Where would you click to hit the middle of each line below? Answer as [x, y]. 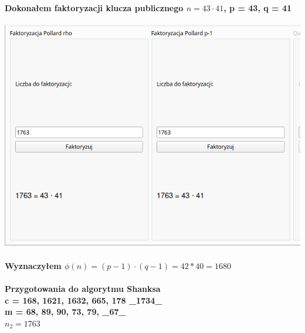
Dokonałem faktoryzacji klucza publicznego [94, 7]
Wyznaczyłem [33, 265]
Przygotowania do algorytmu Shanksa [83, 288]
